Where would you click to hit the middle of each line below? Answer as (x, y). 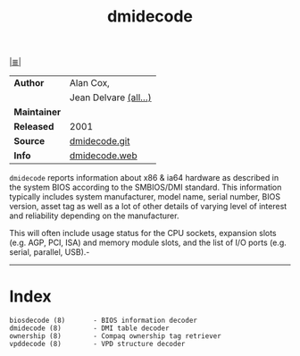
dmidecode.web (104, 156)
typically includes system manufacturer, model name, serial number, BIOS (145, 197)
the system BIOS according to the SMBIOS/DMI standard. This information (146, 187)
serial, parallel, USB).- (50, 252)
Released (34, 127)
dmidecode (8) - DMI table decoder (89, 328)
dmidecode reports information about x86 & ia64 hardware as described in (144, 178)
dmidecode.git (100, 141)
